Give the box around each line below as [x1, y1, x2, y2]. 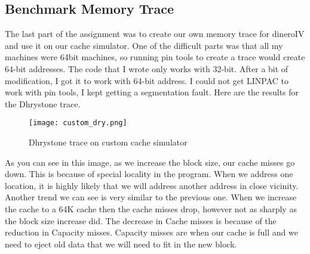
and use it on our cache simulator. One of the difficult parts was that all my [5, 39, 283, 51]
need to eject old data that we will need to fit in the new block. [5, 237, 237, 250]
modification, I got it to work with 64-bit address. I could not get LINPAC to [5, 74, 289, 86]
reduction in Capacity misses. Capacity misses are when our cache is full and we [5, 226, 298, 238]
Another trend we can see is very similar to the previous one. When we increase [5, 191, 297, 203]
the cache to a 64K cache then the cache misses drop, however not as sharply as [5, 202, 297, 215]
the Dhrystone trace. [5, 97, 81, 110]
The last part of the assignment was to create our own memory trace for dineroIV [5, 27, 305, 40]
